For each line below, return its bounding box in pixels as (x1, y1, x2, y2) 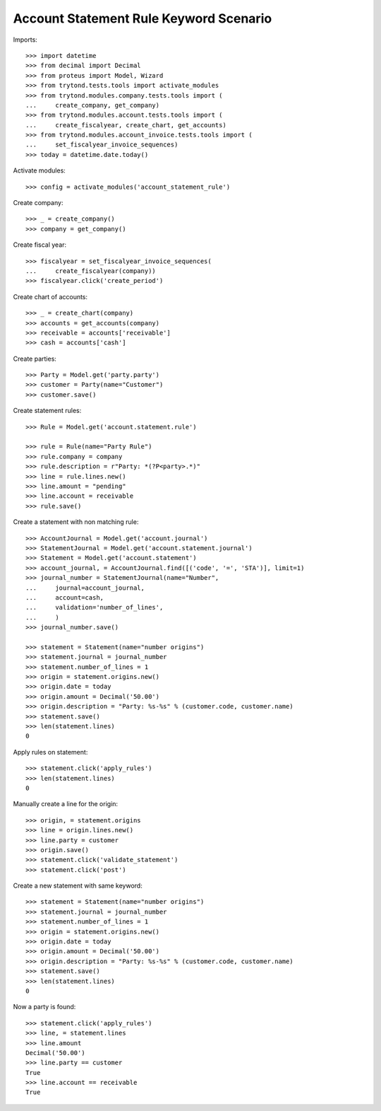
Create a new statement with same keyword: (13, 881, 143, 890)
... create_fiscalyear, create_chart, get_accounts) (25, 121, 227, 129)
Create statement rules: (13, 407, 82, 415)
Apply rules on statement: (13, 748, 88, 756)
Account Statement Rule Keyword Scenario (13, 11, 272, 26)
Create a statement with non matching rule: (13, 518, 139, 526)
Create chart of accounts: (13, 292, 88, 301)
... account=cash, (25, 593, 104, 601)
